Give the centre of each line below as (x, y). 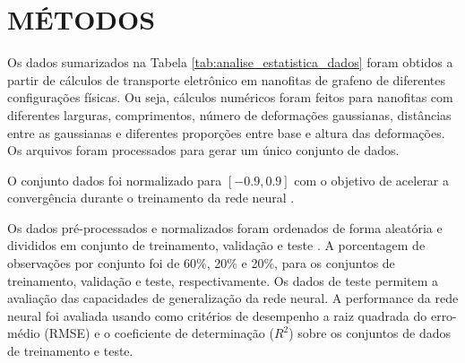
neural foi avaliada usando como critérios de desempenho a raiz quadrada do (217, 315)
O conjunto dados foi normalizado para (115, 180)
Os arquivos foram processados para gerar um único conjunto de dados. (203, 150)
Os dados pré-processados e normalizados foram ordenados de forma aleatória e (225, 227)
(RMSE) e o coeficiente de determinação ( (159, 333)
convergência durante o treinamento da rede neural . (151, 198)
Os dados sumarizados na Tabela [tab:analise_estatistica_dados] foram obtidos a (230, 62)
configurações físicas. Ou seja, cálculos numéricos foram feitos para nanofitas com (230, 97)
